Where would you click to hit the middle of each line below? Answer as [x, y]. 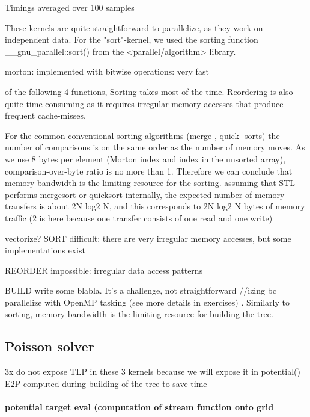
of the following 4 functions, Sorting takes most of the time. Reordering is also [149, 91]
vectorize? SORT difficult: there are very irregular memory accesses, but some [148, 238]
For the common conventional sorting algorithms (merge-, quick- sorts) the [142, 135]
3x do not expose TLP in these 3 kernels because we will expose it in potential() [153, 372]
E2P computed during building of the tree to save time [106, 383]
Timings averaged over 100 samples [70, 7]
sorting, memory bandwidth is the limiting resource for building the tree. [139, 314]
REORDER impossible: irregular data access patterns [104, 270]
